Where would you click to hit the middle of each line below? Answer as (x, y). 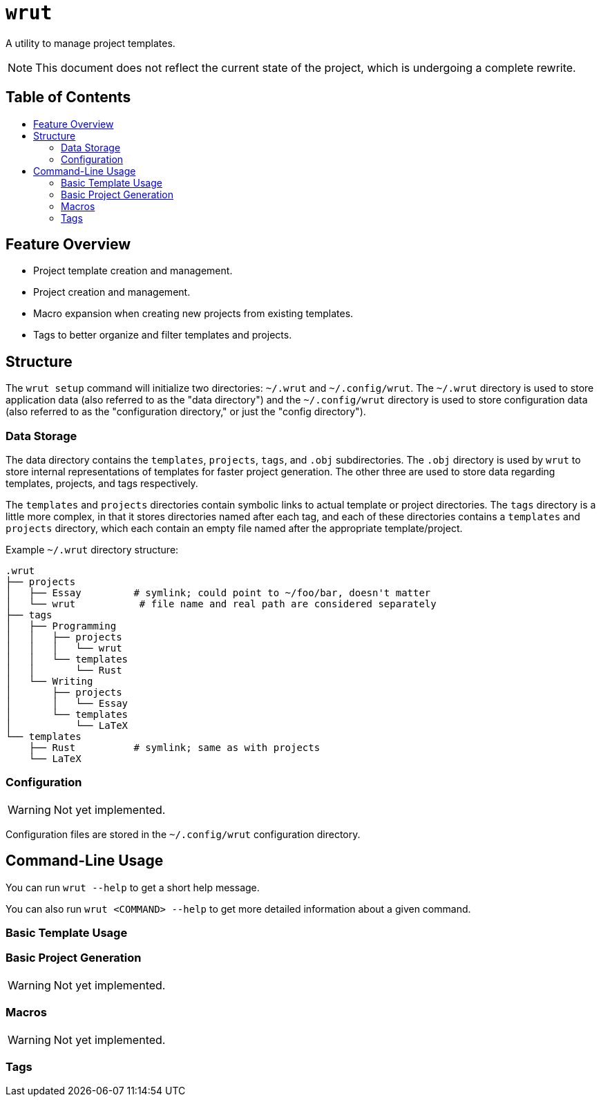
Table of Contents (68, 97)
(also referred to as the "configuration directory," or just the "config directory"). (186, 412)
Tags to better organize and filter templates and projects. (163, 335)
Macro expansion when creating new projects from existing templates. (193, 314)
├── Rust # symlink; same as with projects (174, 748)
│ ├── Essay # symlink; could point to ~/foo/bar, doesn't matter (218, 593)
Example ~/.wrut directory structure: (92, 550)
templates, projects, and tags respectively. (102, 484)
